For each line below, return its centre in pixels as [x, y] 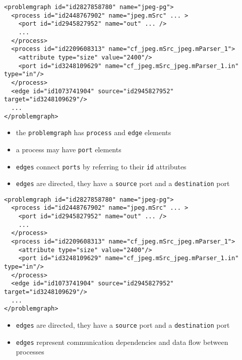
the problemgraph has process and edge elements [94, 132]
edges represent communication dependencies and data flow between [122, 342]
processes [30, 352]
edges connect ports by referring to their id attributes [101, 166]
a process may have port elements [69, 149]
